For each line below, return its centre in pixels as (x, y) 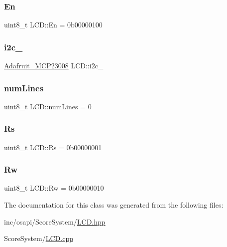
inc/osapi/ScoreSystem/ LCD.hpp (55, 221)
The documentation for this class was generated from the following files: (114, 205)
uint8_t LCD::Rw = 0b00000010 (54, 188)
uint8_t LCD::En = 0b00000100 (53, 25)
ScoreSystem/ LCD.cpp (39, 238)
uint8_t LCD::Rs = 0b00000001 (53, 147)
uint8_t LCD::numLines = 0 (48, 106)
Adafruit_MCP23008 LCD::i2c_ (54, 66)
